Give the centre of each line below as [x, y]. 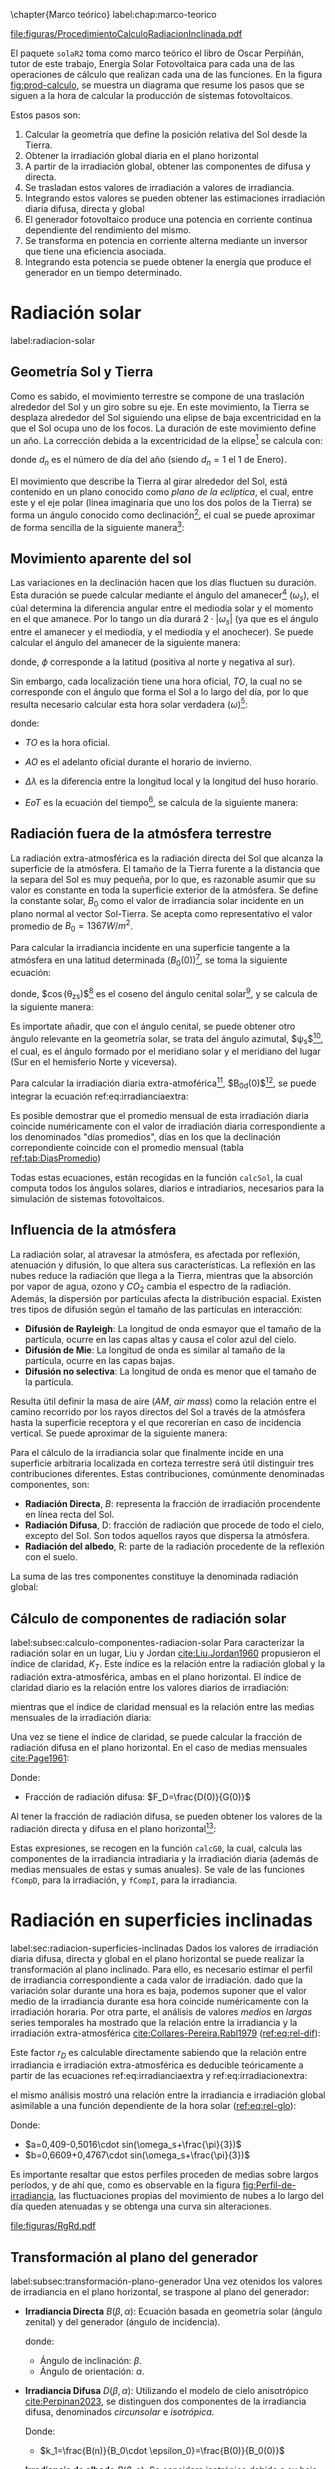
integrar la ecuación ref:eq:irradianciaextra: [99, 1096]
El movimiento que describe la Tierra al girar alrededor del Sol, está [149, 481]
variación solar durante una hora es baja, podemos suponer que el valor [158, 1990]
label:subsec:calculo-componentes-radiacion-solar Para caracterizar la [157, 1643]
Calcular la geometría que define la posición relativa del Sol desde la [166, 134]
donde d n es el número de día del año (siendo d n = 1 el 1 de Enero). [148, 461]
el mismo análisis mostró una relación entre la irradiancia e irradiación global [168, 2095]
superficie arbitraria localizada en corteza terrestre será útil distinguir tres [162, 1463]
